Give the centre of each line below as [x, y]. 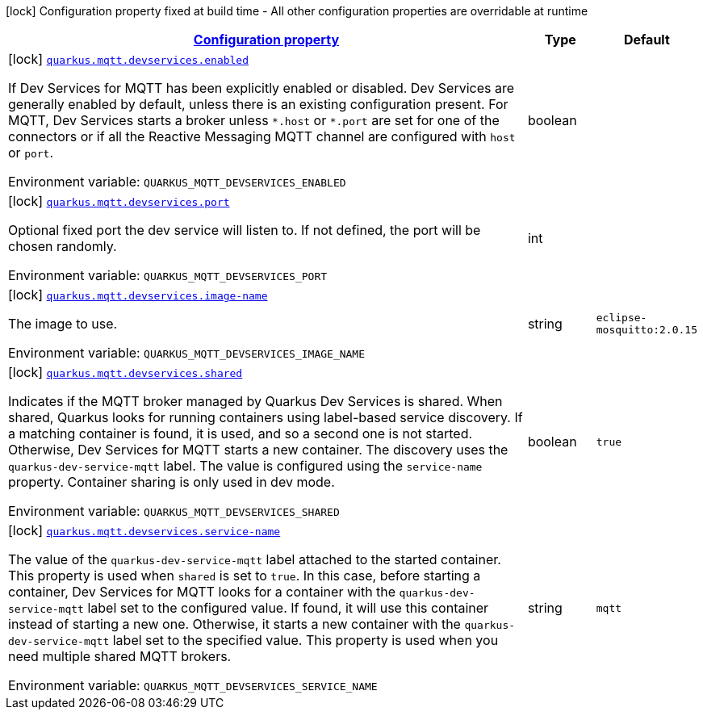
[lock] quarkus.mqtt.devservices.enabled [129, 59]
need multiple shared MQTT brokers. [120, 656]
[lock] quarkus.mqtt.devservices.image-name [138, 295]
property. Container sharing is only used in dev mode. [172, 482]
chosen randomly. [63, 246]
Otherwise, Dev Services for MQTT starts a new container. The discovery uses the [258, 450]
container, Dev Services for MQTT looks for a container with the [202, 592]
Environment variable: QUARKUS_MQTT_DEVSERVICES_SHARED [174, 511]
